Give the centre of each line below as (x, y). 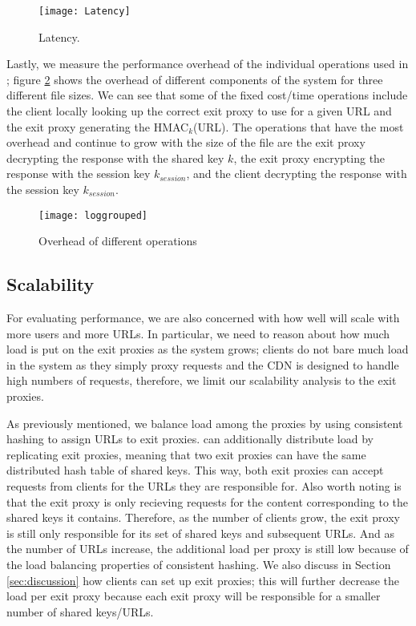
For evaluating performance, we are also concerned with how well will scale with (203, 318)
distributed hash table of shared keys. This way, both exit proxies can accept (195, 470)
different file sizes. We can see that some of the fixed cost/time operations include (207, 95)
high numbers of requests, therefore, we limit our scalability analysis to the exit (202, 380)
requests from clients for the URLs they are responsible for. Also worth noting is (204, 485)
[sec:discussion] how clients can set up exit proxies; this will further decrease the (203, 580)
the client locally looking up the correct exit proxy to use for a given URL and (199, 111)
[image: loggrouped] (93, 215)
